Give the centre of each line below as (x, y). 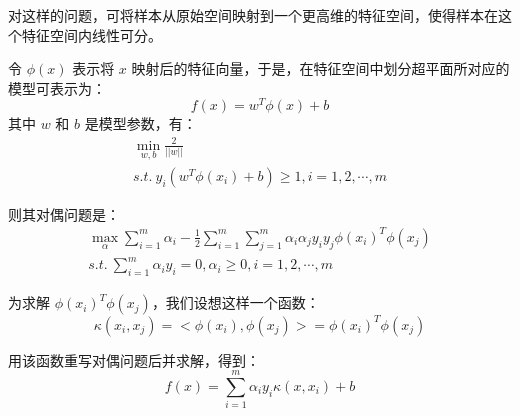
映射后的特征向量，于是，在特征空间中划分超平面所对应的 (320, 68)
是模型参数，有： (140, 123)
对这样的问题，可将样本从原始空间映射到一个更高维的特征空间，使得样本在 (253, 15)
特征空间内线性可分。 (91, 34)
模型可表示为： (57, 87)
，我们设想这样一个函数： (235, 302)
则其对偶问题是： (64, 213)
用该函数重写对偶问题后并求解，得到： (134, 359)
